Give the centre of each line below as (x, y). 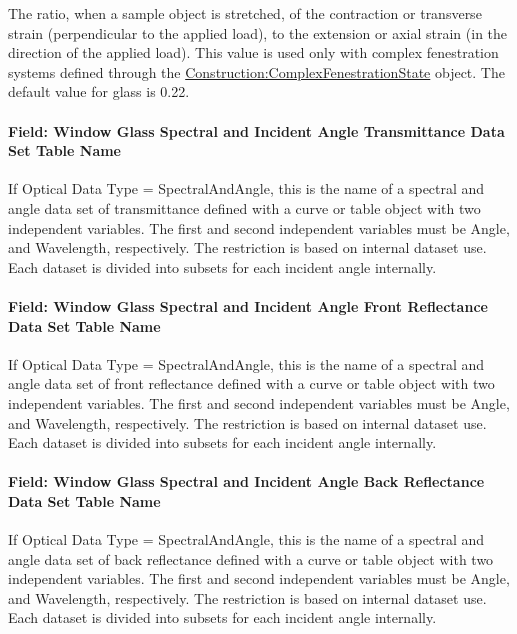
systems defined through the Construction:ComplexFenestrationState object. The (256, 71)
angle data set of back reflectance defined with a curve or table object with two (251, 558)
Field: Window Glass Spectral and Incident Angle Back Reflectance (246, 481)
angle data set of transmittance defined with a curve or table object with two (244, 207)
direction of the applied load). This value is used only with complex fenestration (253, 52)
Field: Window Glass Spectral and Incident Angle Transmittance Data (256, 130)
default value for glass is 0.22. (99, 91)
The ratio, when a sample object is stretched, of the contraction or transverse (245, 13)
